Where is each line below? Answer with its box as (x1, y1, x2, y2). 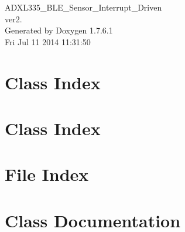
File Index (5, 162, 89, 186)
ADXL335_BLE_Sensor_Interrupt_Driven (5, 1, 162, 13)
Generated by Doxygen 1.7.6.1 (5, 24, 113, 36)
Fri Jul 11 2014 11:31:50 (5, 35, 91, 48)
